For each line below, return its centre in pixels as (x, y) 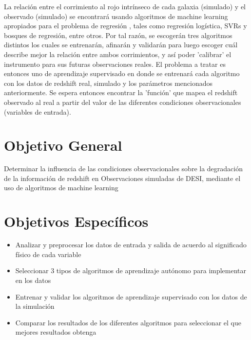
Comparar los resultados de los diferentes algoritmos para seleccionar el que (128, 322)
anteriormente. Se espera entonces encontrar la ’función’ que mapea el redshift (121, 92)
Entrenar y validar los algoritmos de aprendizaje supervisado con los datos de (131, 296)
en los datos (33, 280)
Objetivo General (63, 145)
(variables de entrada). (38, 111)
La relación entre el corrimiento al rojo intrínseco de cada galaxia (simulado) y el (125, 6)
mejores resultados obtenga (56, 332)
